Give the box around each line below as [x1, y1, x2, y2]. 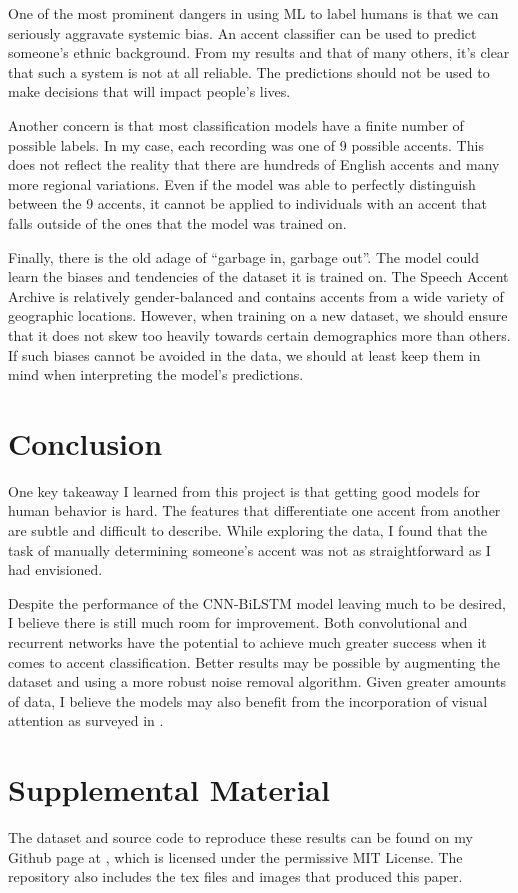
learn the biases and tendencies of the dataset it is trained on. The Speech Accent [8, 266, 509, 287]
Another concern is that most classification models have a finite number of [8, 114, 464, 135]
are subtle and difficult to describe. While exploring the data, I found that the [8, 520, 488, 540]
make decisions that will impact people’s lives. [8, 81, 291, 102]
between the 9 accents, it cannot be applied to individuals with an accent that [8, 193, 487, 214]
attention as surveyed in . [8, 710, 164, 731]
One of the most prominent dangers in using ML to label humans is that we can [8, 3, 499, 23]
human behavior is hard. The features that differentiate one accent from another [8, 500, 501, 521]
